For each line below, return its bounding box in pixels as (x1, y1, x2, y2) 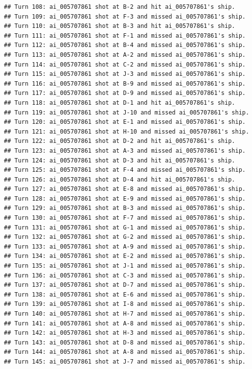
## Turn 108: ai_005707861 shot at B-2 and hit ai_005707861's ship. (4, 3, 235, 10)
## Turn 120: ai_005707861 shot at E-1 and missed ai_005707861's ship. (4, 118, 246, 126)
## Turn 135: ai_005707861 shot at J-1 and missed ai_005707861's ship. (4, 262, 246, 270)
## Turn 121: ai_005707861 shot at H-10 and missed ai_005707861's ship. (4, 128, 250, 135)
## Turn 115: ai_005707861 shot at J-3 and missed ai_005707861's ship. (4, 70, 246, 78)
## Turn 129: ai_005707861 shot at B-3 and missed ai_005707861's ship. (4, 205, 246, 212)
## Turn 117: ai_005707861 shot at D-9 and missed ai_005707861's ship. (4, 90, 246, 97)
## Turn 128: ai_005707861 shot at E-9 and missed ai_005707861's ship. (4, 195, 246, 202)
